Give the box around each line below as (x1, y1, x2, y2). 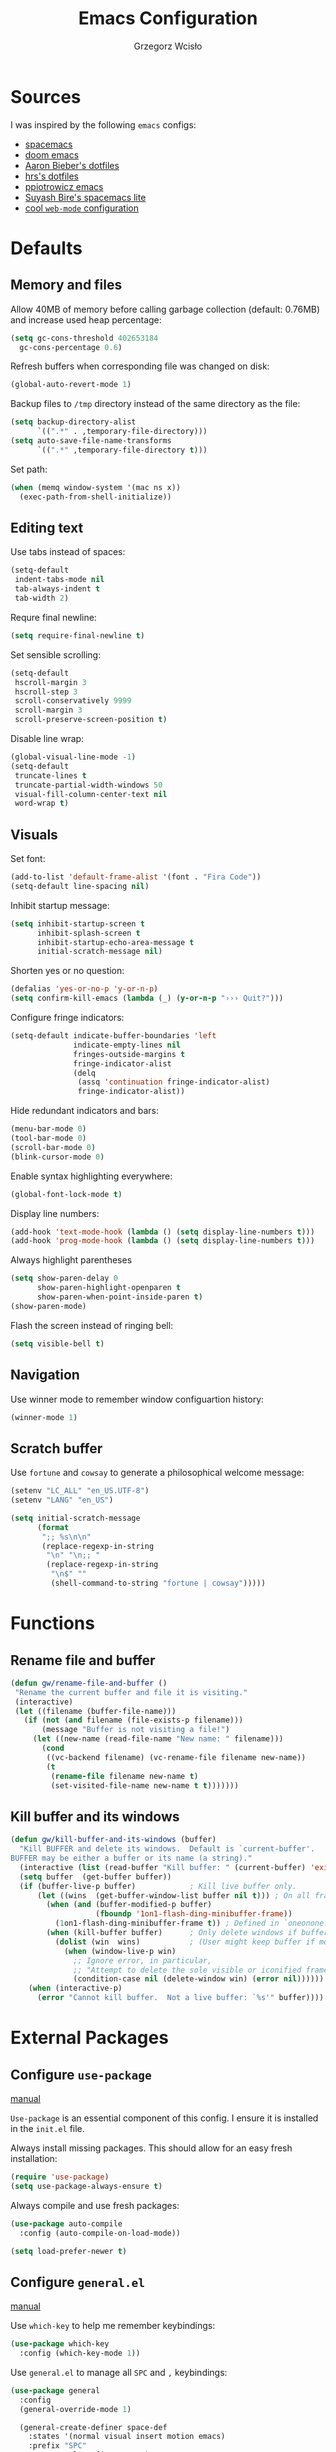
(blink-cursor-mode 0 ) (10, 1152, 105, 1162)
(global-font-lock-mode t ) (10, 1189, 123, 1199)
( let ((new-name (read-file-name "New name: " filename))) (32, 1734, 284, 1744)
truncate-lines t (14, 770, 87, 781)
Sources (10, 85, 82, 108)
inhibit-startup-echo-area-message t (36, 937, 195, 947)
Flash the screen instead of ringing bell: (10, 1319, 174, 1331)
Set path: (10, 463, 48, 475)
